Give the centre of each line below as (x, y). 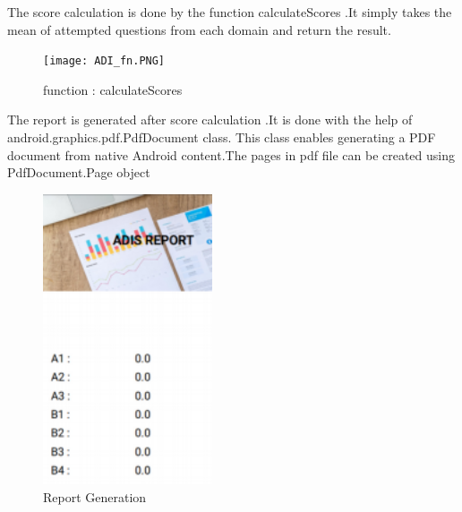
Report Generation (95, 496)
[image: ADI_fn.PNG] (104, 61)
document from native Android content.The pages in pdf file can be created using (231, 154)
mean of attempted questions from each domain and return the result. (199, 29)
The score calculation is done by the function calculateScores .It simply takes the (230, 12)
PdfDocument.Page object (79, 172)
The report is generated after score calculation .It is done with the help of (210, 119)
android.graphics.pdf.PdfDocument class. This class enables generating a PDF (222, 137)
